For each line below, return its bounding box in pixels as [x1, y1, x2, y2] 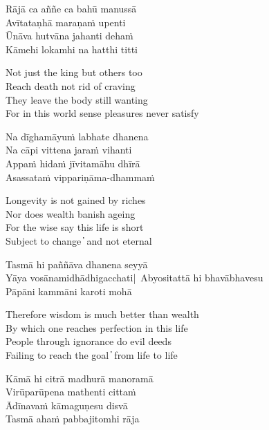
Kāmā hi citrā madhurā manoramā [6, 371, 154, 385]
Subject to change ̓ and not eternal [6, 233, 152, 247]
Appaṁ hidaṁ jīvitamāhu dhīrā [6, 156, 140, 170]
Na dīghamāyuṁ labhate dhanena [6, 129, 149, 143]
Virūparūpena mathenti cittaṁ [6, 384, 136, 399]
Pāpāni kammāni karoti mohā [6, 283, 132, 298]
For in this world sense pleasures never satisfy [6, 106, 199, 120]
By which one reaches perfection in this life [6, 320, 188, 335]
